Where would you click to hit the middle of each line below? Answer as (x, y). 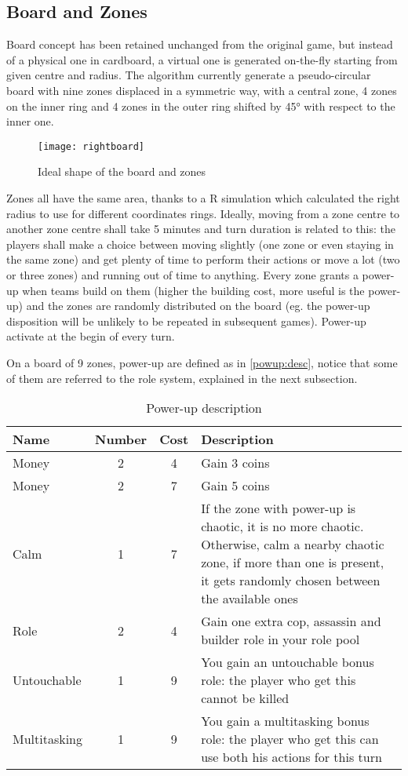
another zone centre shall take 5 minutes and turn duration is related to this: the (201, 229)
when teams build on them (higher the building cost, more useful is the (193, 290)
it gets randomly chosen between (291, 581)
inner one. (30, 121)
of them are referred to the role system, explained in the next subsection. (182, 378)
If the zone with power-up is (279, 508)
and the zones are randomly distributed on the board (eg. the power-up (198, 306)
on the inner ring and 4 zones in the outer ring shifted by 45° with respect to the (201, 106)
